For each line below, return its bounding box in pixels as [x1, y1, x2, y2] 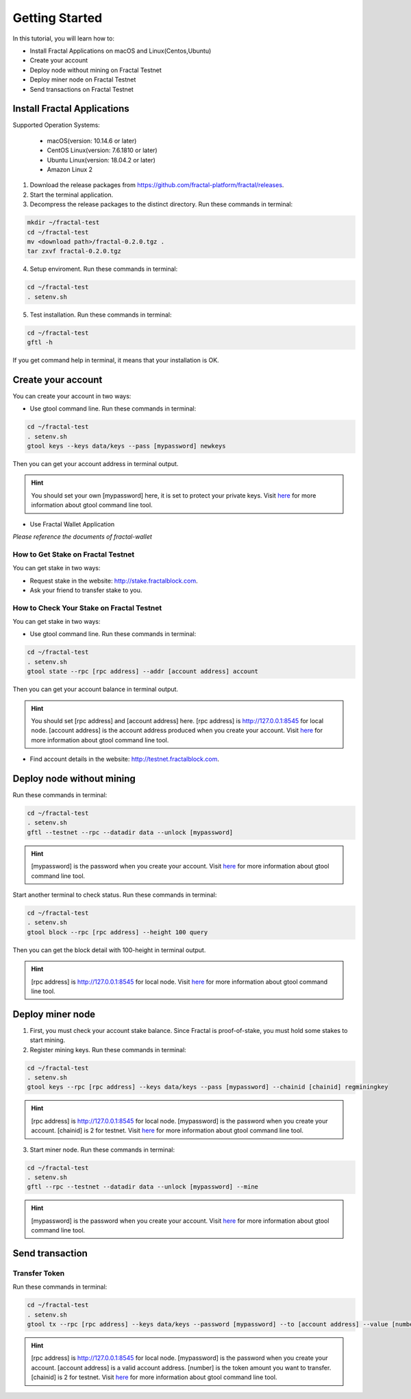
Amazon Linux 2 [47, 165, 92, 173]
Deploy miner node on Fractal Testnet [29, 75, 136, 84]
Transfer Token [12, 1268, 65, 1278]
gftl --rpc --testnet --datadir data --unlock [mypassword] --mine [27, 1183, 259, 1191]
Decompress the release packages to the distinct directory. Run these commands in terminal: [29, 200, 293, 208]
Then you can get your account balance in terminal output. [12, 685, 178, 694]
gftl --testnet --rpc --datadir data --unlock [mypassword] [27, 828, 234, 836]
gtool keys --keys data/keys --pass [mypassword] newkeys [27, 442, 226, 450]
